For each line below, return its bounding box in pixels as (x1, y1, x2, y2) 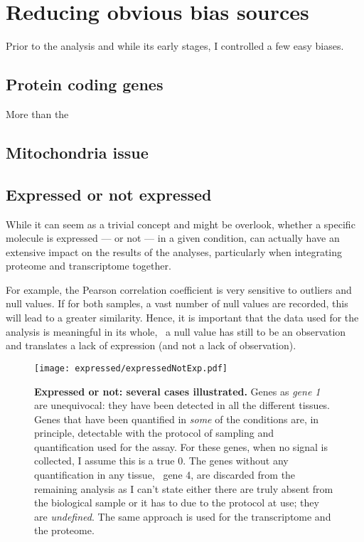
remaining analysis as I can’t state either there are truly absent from (34, 481, 333, 496)
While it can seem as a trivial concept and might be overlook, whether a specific (6, 216, 355, 231)
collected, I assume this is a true (34, 453, 175, 468)
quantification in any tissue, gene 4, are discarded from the (34, 467, 296, 482)
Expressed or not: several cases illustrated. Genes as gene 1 (34, 383, 321, 398)
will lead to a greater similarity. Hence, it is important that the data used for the (6, 310, 359, 325)
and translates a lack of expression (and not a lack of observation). (6, 338, 296, 353)
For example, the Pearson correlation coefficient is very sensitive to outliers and (6, 282, 352, 297)
